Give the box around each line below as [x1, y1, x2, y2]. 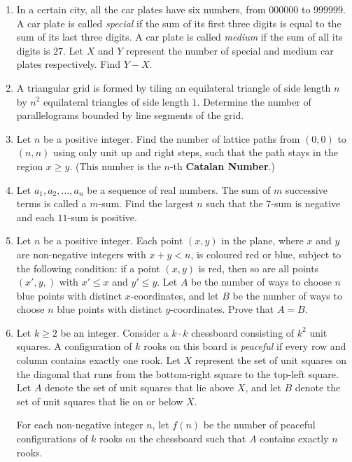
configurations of [16, 431, 88, 446]
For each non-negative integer [16, 417, 143, 432]
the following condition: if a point [16, 260, 160, 275]
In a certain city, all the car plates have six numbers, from [16, 2, 266, 16]
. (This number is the [69, 158, 161, 173]
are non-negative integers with [16, 246, 146, 261]
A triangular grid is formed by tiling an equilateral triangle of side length [16, 80, 331, 94]
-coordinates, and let [130, 288, 219, 302]
